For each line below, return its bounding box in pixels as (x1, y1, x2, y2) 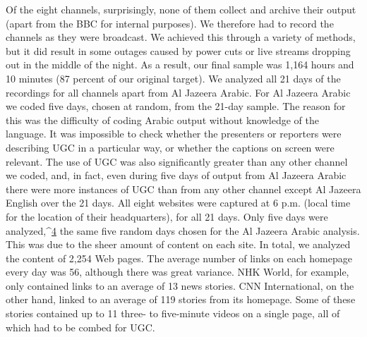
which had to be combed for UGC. (6, 319, 155, 334)
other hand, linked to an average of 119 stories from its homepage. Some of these (6, 292, 356, 307)
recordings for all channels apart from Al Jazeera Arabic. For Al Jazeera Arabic (6, 85, 351, 99)
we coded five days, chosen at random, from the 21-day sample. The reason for (6, 99, 346, 114)
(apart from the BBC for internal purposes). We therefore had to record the (6, 16, 334, 30)
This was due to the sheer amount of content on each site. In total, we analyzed (6, 237, 351, 252)
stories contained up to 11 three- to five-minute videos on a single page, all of (6, 306, 340, 321)
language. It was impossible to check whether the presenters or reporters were (6, 126, 342, 141)
